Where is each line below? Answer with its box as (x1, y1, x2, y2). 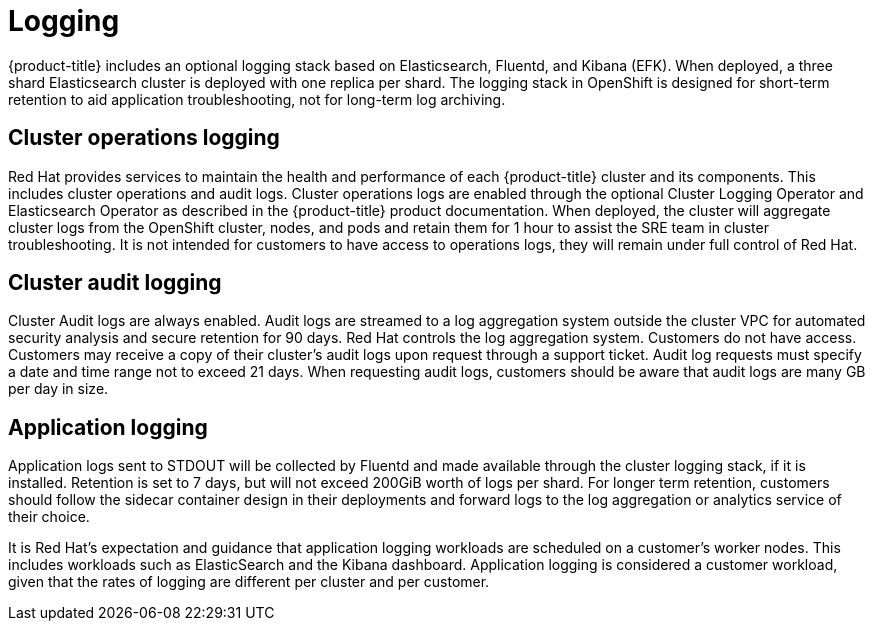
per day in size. (8, 380, 109, 398)
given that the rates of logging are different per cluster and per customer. (8, 573, 490, 591)
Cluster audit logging (8, 270, 222, 296)
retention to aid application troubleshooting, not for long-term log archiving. (8, 90, 506, 108)
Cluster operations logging (8, 125, 280, 151)
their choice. (8, 508, 90, 526)
